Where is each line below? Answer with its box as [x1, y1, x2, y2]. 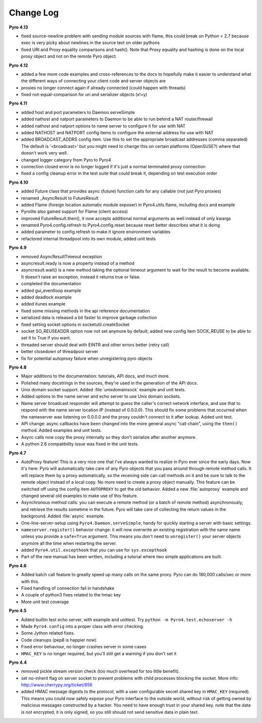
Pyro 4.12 [9, 62, 29, 68]
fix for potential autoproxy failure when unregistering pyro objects [21, 355, 152, 361]
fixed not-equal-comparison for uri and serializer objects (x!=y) [21, 92, 147, 97]
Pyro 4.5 [9, 608, 27, 613]
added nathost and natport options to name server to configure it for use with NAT [21, 123, 186, 129]
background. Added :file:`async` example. [21, 513, 105, 519]
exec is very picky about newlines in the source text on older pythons [21, 40, 160, 46]
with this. [21, 578, 40, 584]
